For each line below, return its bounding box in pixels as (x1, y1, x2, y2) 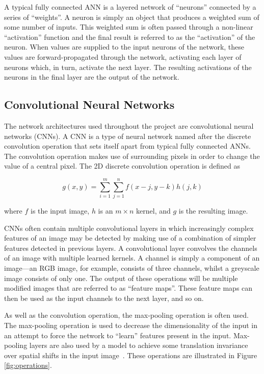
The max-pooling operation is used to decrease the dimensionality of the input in (4, 319, 258, 330)
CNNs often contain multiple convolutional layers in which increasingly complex (4, 222, 254, 233)
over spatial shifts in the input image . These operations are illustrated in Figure (4, 349, 257, 360)
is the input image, (31, 205, 90, 216)
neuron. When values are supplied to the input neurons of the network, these (4, 41, 245, 52)
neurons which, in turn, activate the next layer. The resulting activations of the (4, 61, 252, 72)
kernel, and (136, 205, 171, 216)
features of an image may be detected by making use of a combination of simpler (4, 232, 256, 243)
